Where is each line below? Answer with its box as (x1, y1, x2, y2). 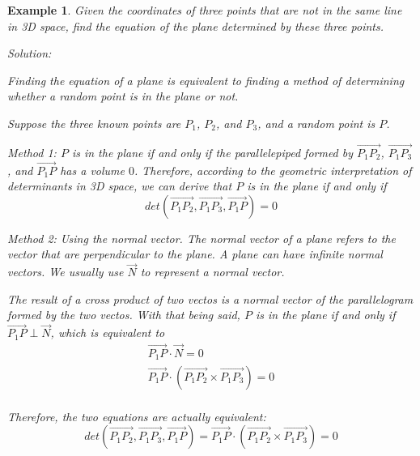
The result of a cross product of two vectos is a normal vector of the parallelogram (7, 290, 414, 307)
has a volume (60, 161, 125, 178)
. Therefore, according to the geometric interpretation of (134, 161, 412, 178)
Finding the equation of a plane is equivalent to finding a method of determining (7, 71, 405, 88)
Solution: (7, 45, 52, 62)
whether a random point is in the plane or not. (7, 87, 239, 104)
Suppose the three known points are (7, 114, 181, 131)
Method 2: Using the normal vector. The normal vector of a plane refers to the (7, 229, 396, 246)
